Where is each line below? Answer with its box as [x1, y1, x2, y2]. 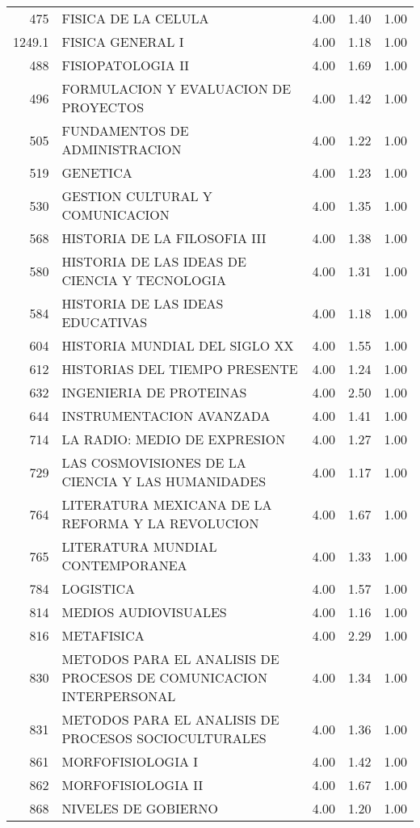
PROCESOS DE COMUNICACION [61, 668, 267, 687]
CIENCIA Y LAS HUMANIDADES [61, 472, 267, 490]
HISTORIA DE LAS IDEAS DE [61, 252, 246, 271]
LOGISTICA [61, 579, 136, 598]
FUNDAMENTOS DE [61, 121, 189, 140]
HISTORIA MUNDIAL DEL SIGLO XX [61, 336, 294, 355]
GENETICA [61, 163, 132, 182]
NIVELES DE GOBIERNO [61, 799, 218, 817]
